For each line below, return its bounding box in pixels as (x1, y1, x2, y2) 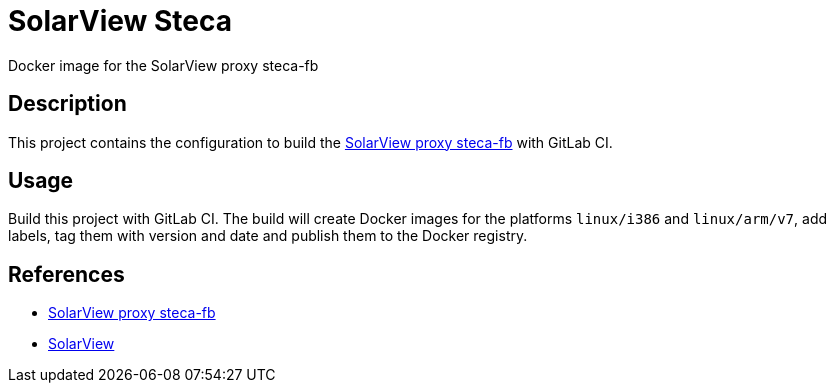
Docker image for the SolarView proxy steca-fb (8, 56, 319, 74)
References (8, 261, 125, 287)
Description (8, 91, 127, 117)
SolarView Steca (8, 4, 232, 38)
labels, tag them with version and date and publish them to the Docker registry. (8, 227, 528, 245)
